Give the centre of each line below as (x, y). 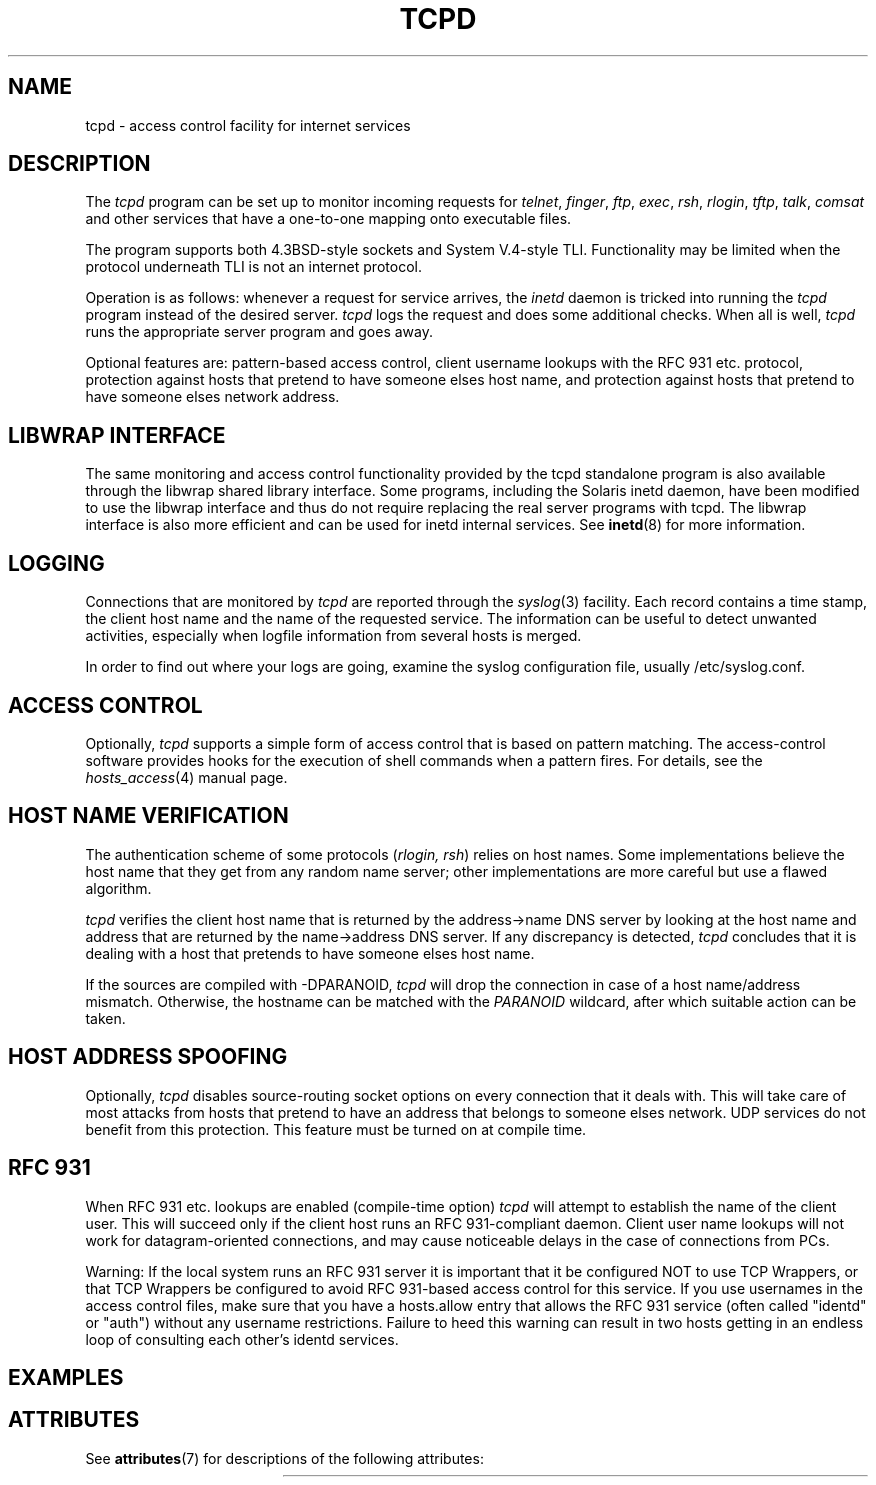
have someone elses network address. (212, 397)
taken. (105, 1018)
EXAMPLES (66, 1377)
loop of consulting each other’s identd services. (242, 1339)
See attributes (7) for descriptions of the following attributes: (284, 1458)
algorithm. (118, 888)
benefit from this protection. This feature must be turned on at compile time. (336, 1129)
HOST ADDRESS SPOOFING (148, 1057)
